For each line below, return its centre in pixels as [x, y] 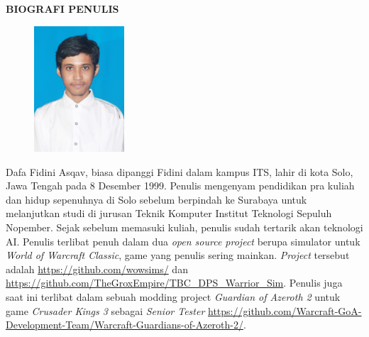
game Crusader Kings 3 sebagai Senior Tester [105, 310]
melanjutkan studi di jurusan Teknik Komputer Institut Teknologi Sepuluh [169, 213]
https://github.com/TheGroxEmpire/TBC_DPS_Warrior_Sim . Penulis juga [174, 283]
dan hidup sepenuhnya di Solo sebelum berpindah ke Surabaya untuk [156, 199]
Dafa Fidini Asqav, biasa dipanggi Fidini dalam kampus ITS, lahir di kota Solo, [180, 171]
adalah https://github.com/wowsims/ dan [97, 269]
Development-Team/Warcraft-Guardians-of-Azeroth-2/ [125, 325]
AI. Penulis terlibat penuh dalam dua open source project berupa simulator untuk [183, 241]
